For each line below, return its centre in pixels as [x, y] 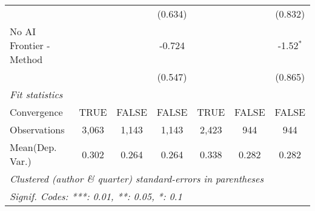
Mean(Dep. [33, 147]
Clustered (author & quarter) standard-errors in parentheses [137, 179]
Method [26, 59]
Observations [37, 129]
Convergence [36, 112]
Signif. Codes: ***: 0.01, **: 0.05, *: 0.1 [96, 196]
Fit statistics [36, 94]
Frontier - [30, 45]
